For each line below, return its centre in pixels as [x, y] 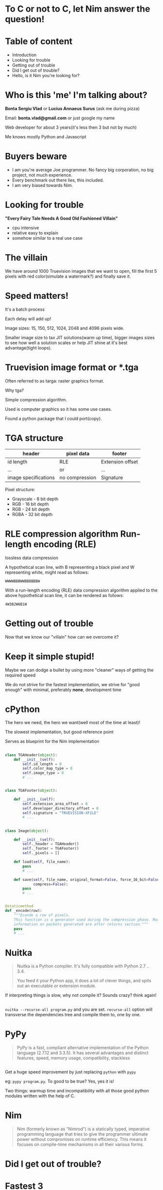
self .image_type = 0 [43, 773]
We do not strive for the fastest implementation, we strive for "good [72, 684]
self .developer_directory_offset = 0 [60, 808]
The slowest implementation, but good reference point [59, 732]
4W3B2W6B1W [16, 604]
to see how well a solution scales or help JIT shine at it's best [66, 343]
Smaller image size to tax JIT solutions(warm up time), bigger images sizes [80, 337]
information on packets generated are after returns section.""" [81, 924]
